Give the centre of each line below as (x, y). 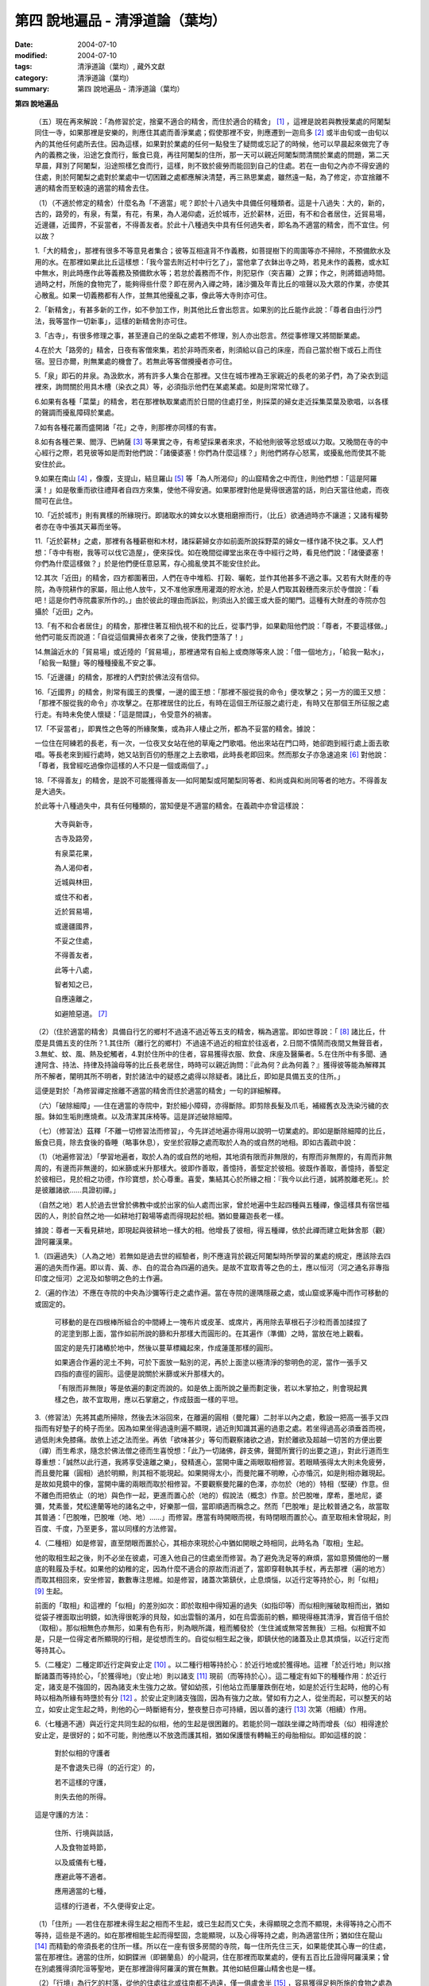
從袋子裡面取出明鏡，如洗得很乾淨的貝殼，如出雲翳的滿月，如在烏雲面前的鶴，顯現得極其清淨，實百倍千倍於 (212, 1617)
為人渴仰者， (75, 867)
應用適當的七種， (82, 1891)
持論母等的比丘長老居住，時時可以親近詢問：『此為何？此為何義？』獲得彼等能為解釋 (241, 1065)
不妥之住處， (75, 941)
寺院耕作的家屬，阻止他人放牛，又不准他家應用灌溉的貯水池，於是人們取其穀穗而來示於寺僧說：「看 (217, 589)
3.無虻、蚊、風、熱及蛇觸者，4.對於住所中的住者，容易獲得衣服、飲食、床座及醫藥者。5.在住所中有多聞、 (207, 1054)
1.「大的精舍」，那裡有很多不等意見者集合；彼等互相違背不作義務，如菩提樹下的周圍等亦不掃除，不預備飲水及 (213, 251)
